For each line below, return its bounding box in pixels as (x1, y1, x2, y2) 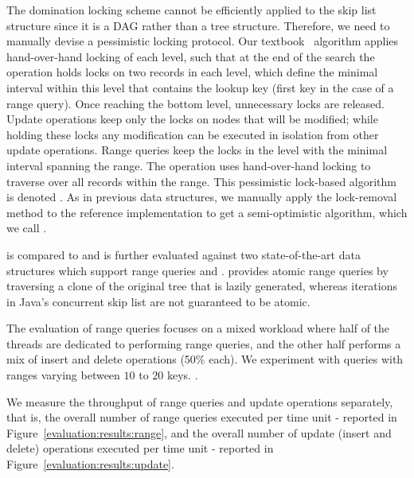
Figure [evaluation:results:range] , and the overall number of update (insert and (6, 424, 392, 441)
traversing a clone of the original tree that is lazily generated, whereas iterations (6, 278, 397, 294)
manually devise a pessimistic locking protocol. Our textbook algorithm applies (6, 33, 399, 49)
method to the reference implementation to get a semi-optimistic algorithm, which (6, 204, 408, 220)
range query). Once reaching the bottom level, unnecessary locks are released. (6, 95, 385, 111)
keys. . (166, 367, 198, 383)
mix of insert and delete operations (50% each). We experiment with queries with (6, 351, 404, 367)
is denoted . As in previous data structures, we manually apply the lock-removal (6, 188, 397, 205)
